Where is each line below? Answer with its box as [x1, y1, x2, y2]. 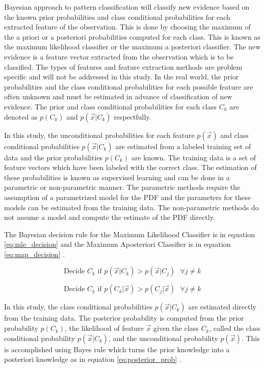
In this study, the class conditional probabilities [4, 301, 152, 312]
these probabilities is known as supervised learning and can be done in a [4, 172, 230, 182]
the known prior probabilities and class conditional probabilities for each [4, 11, 230, 22]
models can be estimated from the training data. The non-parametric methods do [4, 202, 259, 212]
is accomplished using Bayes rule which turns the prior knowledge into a [4, 344, 230, 354]
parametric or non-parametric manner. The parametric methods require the [4, 182, 241, 192]
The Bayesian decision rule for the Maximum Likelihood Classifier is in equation [4, 229, 255, 239]
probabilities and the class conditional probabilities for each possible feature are [4, 81, 253, 92]
